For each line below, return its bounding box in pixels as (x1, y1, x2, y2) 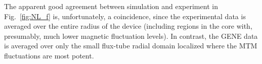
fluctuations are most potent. (4, 50, 94, 60)
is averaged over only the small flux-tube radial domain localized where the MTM (4, 40, 257, 51)
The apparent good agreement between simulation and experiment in (4, 1, 218, 11)
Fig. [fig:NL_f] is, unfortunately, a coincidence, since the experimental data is (4, 11, 246, 21)
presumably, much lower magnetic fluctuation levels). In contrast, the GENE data (4, 30, 258, 41)
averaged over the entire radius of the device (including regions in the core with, (4, 21, 252, 31)
